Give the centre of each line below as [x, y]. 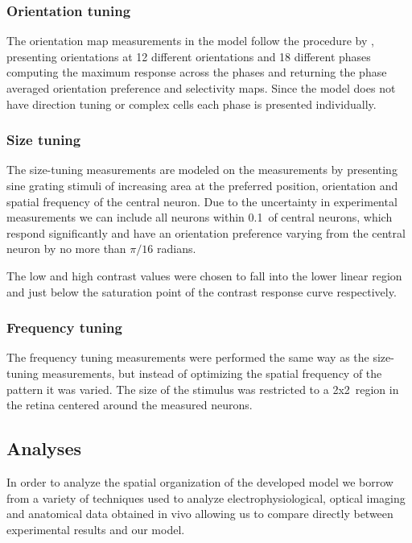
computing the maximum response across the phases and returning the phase [197, 72]
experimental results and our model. [96, 529]
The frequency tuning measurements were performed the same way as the [188, 357]
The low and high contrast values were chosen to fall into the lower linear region [204, 275]
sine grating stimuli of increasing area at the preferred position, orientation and [202, 185]
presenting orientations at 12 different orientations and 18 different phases [189, 56]
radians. [176, 249]
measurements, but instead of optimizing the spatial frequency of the [212, 373]
